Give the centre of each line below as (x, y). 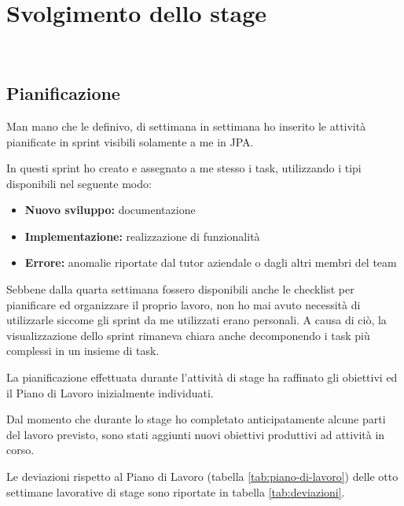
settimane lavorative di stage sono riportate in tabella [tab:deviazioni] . (176, 491)
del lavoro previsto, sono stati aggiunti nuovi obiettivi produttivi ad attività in (196, 434)
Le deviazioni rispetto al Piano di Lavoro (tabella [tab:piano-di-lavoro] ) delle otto (202, 476)
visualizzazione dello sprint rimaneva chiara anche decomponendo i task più (188, 335)
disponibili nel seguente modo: (79, 183)
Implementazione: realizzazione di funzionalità (142, 236)
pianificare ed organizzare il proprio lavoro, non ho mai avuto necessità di (184, 304)
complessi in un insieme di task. (83, 351)
